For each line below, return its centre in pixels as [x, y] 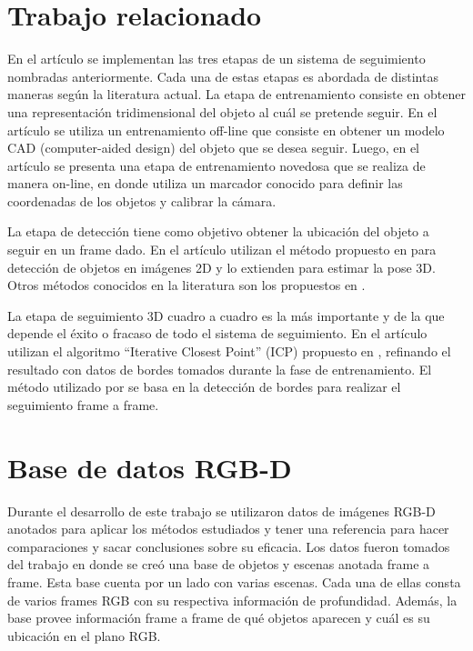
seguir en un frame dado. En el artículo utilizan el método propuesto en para [222, 250]
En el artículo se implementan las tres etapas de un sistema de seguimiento [216, 59]
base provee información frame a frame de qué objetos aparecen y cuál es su [219, 618]
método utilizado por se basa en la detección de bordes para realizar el [204, 387]
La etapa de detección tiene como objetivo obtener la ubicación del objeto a [218, 231]
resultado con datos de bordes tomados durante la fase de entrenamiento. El [220, 369]
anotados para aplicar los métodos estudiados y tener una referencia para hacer [228, 529]
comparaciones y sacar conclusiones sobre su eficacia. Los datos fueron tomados [229, 546]
